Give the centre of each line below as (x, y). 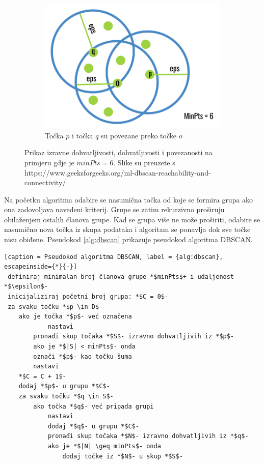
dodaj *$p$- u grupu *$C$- (64, 386)
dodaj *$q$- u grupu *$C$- (93, 426)
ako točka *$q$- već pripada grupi (94, 406)
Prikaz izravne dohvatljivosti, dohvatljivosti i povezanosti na (118, 152)
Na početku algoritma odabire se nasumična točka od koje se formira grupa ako (129, 199)
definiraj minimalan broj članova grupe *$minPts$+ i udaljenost (121, 277)
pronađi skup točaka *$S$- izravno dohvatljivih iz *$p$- (134, 337)
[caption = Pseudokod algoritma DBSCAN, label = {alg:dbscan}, (114, 257)
